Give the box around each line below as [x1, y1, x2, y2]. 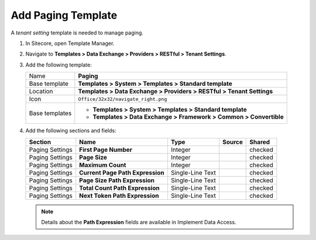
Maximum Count [79, 161, 126, 169]
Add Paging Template [11, 9, 118, 22]
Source [222, 138, 243, 146]
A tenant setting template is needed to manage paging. [11, 29, 143, 36]
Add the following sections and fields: [25, 127, 116, 134]
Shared [249, 138, 270, 146]
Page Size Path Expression [79, 176, 155, 184]
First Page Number [79, 145, 133, 154]
